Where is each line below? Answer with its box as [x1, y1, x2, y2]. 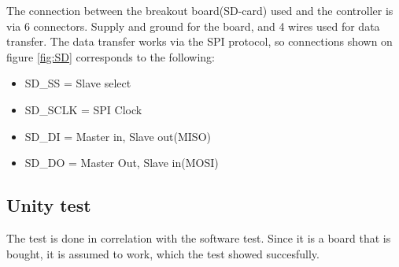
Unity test [6, 193, 91, 217]
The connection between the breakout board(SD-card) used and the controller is [6, 2, 393, 18]
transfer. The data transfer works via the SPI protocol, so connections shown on [6, 33, 393, 50]
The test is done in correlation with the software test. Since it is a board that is [6, 229, 391, 246]
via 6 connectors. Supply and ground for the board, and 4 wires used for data [6, 17, 380, 34]
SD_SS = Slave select [24, 75, 131, 91]
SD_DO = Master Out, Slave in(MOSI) [24, 154, 219, 171]
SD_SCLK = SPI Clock [24, 101, 142, 117]
